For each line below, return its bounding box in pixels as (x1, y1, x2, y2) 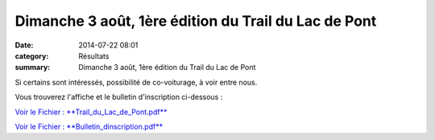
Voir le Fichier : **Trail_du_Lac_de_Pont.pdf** (14, 107, 168, 117)
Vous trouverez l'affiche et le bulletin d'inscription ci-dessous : (14, 93, 223, 102)
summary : (14, 63, 51, 72)
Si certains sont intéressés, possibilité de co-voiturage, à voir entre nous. (14, 77, 258, 87)
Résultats (78, 51, 110, 60)
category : (14, 51, 49, 60)
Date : (14, 40, 34, 50)
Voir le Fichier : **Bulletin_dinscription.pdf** (14, 121, 164, 131)
